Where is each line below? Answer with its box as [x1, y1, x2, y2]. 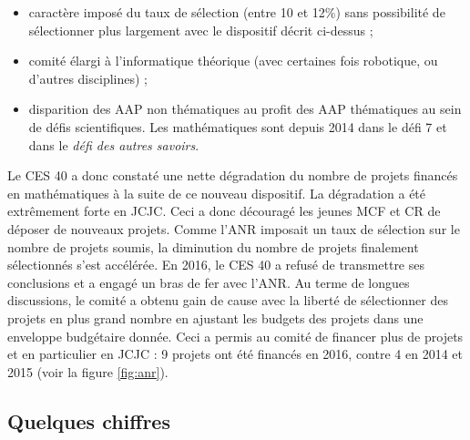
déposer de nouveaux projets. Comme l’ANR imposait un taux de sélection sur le [7, 219, 460, 238]
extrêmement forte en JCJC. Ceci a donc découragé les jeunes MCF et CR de [7, 201, 441, 220]
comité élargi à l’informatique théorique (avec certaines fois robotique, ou [28, 51, 438, 70]
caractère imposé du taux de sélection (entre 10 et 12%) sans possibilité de [28, 3, 445, 21]
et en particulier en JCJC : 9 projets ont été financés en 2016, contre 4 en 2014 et [7, 344, 463, 363]
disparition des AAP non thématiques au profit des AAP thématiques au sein [28, 99, 462, 118]
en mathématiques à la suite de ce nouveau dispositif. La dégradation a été [7, 183, 426, 202]
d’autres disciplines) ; [28, 68, 148, 87]
